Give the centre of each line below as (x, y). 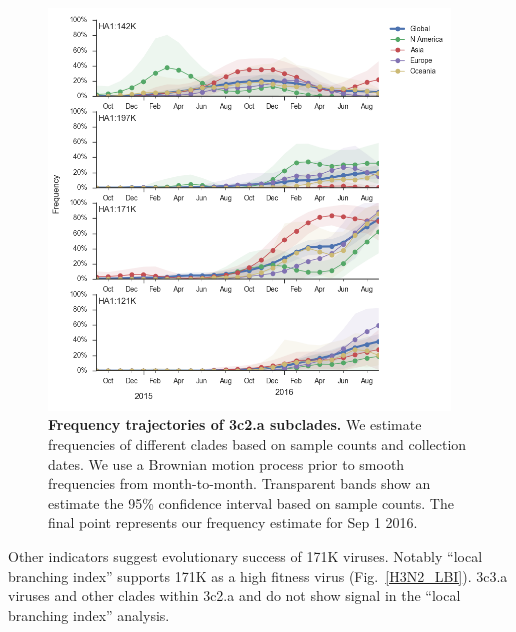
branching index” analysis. (89, 614)
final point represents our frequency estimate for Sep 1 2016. (233, 522)
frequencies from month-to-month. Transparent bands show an (239, 483)
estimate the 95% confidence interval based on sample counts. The (251, 502)
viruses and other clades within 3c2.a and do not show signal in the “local (234, 595)
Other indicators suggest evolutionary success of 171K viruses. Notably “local (245, 555)
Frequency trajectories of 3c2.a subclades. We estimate (235, 424)
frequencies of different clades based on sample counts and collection (257, 443)
